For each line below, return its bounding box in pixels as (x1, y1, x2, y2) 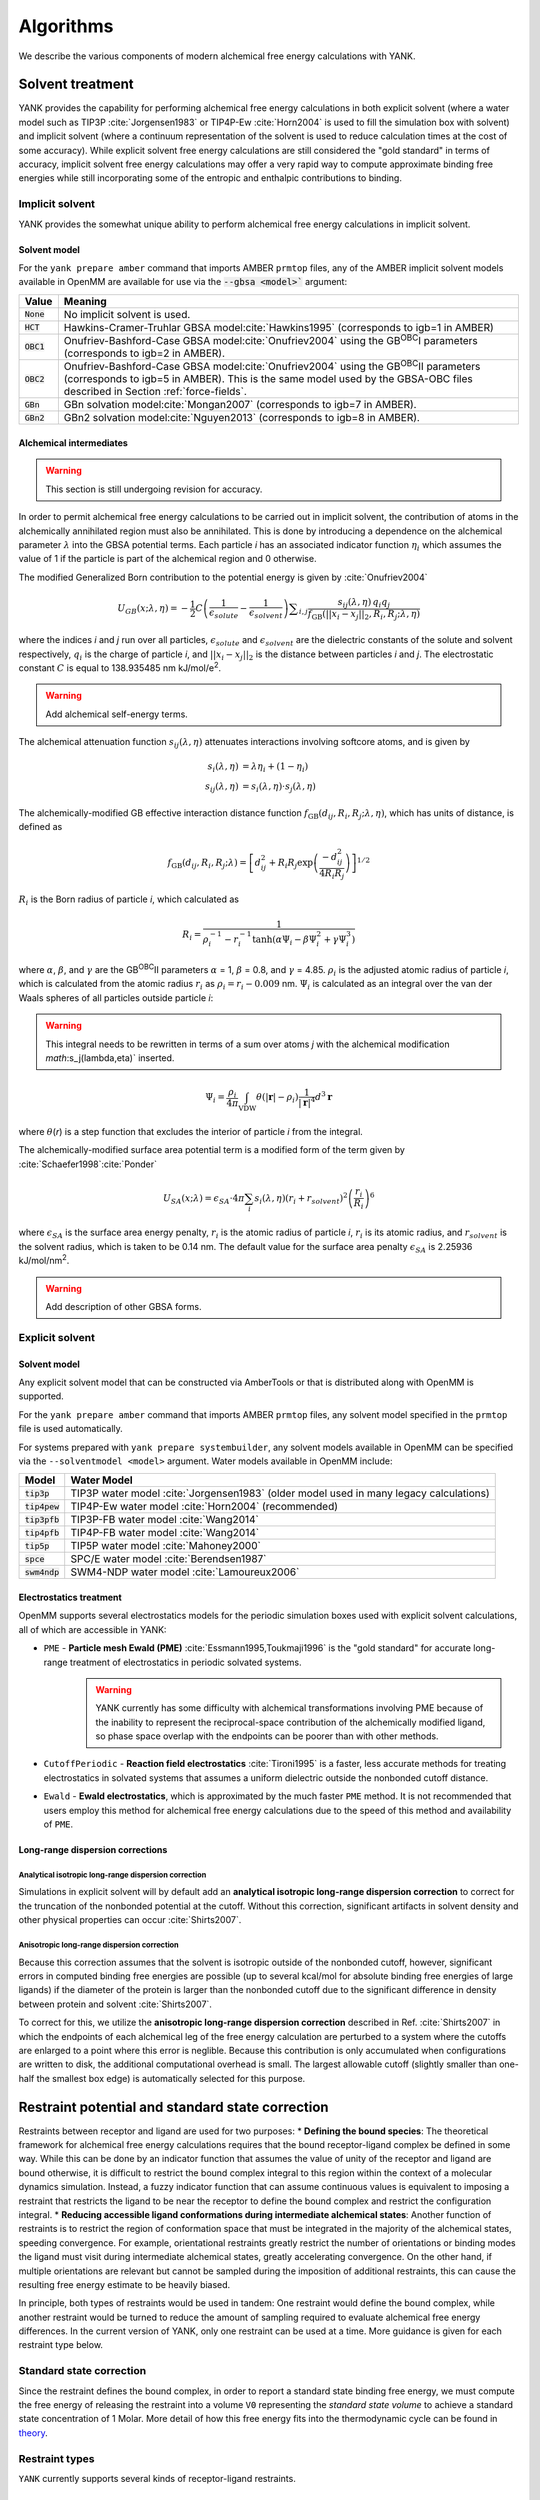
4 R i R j (318, 867, 345, 881)
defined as (18, 821, 63, 833)
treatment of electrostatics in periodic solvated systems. (70, 1656, 302, 1668)
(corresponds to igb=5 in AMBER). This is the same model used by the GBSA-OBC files (63, 372, 474, 386)
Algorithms (18, 15, 114, 37)
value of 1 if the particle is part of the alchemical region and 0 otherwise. (18, 553, 317, 565)
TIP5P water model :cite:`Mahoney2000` (70, 1539, 262, 1553)
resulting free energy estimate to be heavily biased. (18, 2278, 231, 2290)
